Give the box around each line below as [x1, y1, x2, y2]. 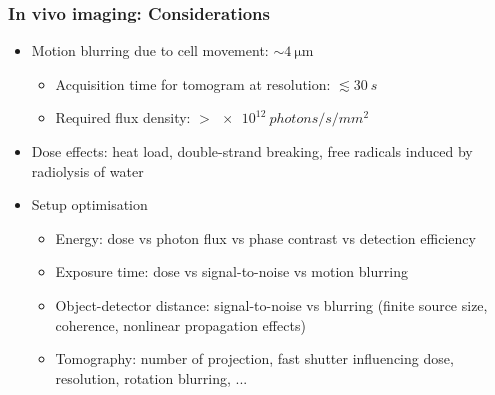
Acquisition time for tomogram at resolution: [55, 73, 331, 94]
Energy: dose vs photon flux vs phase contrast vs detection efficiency [55, 227, 476, 248]
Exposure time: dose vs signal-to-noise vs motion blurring [55, 261, 408, 282]
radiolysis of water [31, 160, 144, 181]
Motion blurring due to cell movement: [31, 40, 269, 61]
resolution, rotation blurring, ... [55, 367, 248, 388]
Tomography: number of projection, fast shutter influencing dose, [55, 348, 454, 369]
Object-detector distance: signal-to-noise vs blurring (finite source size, [55, 294, 488, 315]
